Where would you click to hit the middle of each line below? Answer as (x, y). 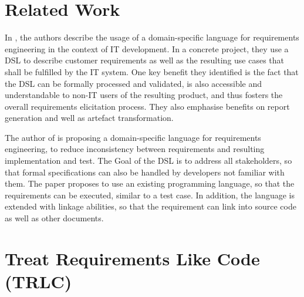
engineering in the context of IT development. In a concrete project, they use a (147, 48)
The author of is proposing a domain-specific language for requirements (133, 137)
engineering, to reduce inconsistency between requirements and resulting (135, 149)
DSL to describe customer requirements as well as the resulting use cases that (145, 60)
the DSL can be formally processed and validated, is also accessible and (134, 83)
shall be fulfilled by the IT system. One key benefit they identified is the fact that (152, 71)
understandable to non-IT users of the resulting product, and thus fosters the (144, 95)
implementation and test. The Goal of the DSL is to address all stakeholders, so (148, 161)
